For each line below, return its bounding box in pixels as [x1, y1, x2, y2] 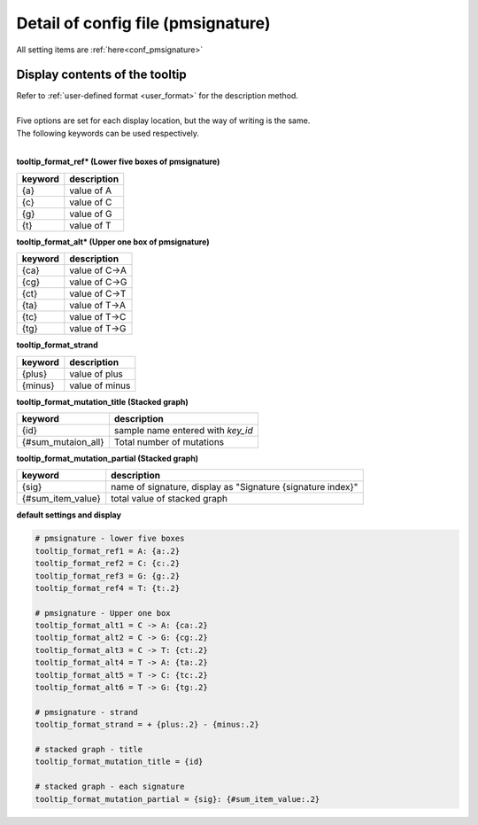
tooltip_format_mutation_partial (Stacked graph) [16, 453, 199, 463]
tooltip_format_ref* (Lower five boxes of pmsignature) [16, 156, 220, 167]
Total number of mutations [113, 435, 225, 448]
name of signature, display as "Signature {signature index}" [111, 481, 358, 494]
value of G [69, 207, 112, 220]
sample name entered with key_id [113, 424, 254, 436]
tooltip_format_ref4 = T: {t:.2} [35, 583, 181, 593]
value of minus [69, 379, 131, 392]
